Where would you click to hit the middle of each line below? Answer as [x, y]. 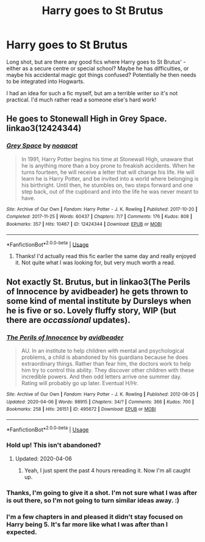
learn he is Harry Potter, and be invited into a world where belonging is [110, 178]
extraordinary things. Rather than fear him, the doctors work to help [106, 363]
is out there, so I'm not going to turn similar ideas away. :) [93, 500]
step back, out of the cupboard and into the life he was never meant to [110, 191]
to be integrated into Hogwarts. [46, 81]
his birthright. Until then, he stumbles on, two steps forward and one [107, 185]
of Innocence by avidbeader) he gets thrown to [97, 291]
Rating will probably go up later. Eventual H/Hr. [80, 383]
